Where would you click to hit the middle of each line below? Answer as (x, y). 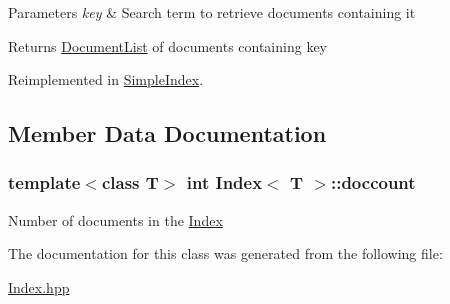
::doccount (373, 182)
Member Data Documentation (167, 133)
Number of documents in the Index (115, 219)
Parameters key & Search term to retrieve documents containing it (212, 12)
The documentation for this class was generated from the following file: (225, 253)
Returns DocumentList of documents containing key (167, 45)
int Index (224, 182)
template (44, 182)
